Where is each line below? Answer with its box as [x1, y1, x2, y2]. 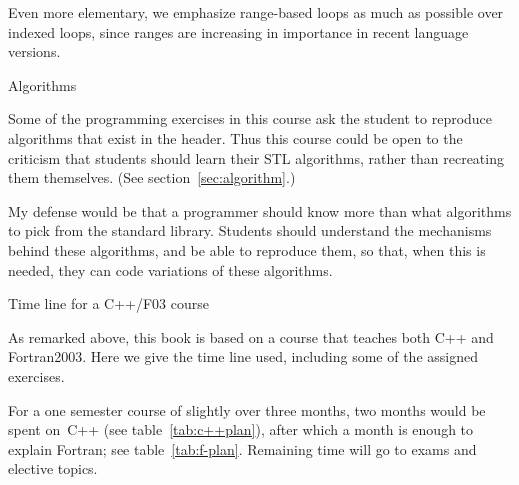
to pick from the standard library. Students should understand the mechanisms [8, 220, 492, 241]
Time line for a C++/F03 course [8, 293, 209, 314]
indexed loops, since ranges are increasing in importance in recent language [8, 21, 469, 42]
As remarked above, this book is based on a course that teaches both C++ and [8, 326, 494, 347]
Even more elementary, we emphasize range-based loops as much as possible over [8, 2, 504, 22]
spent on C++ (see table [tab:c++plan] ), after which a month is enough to [8, 419, 474, 440]
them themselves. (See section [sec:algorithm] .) [8, 167, 296, 188]
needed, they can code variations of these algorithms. [8, 259, 333, 280]
